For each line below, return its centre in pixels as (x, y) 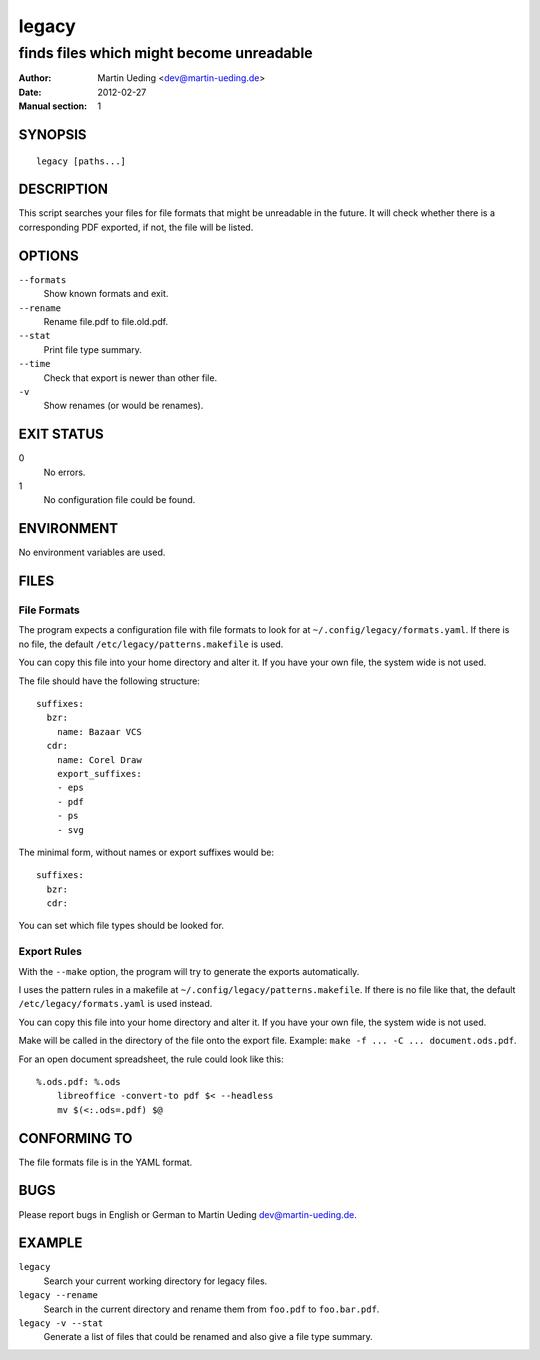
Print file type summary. (92, 349)
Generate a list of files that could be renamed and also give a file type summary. (208, 1337)
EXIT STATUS (61, 434)
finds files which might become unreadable (166, 53)
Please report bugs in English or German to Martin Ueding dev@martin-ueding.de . (187, 1214)
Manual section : (53, 106)
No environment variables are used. (92, 552)
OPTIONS (48, 255)
